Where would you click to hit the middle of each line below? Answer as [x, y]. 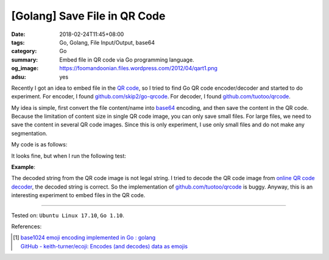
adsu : [19, 77]
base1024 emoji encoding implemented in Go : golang [88, 237]
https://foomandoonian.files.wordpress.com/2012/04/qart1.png [138, 68]
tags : [18, 42]
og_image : [25, 68]
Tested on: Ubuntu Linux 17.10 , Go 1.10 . [68, 215]
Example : [23, 167]
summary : [25, 60]
